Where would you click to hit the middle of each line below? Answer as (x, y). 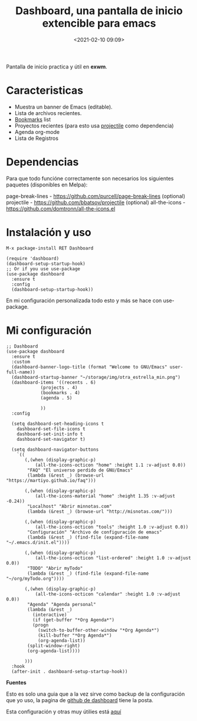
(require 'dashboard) (33, 258)
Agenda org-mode (37, 132)
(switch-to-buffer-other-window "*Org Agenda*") (98, 630)
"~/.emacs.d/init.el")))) (38, 542)
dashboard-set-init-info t (50, 434)
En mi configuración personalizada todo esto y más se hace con (84, 300)
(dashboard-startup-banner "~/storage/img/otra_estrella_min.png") (96, 377)
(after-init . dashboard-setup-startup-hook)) (70, 671)
